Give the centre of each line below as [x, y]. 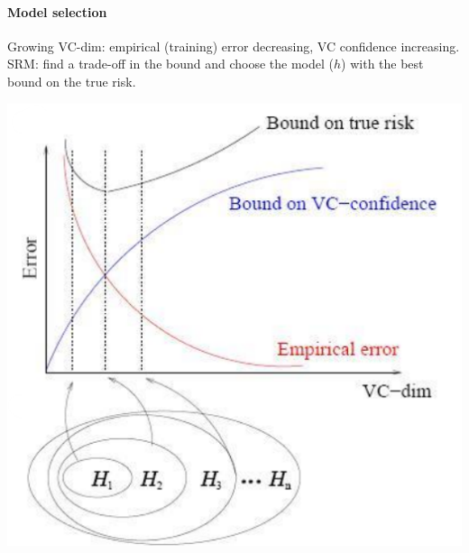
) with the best [382, 64]
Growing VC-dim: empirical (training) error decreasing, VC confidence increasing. [234, 46]
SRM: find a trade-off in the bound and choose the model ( [170, 64]
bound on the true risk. [72, 81]
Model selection [57, 11]
